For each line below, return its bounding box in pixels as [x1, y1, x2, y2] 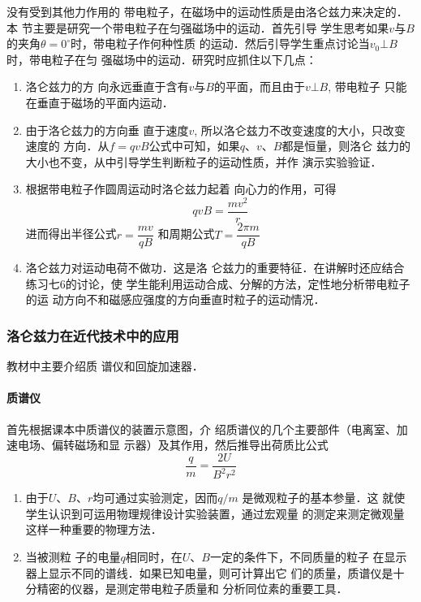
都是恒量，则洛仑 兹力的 [281, 137, 411, 154]
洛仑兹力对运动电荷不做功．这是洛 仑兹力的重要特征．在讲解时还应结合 [25, 259, 405, 276]
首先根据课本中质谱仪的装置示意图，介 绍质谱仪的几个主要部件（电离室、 [6, 420, 397, 437]
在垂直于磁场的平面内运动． [25, 93, 174, 110]
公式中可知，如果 [148, 137, 240, 154]
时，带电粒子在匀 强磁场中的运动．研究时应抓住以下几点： [6, 50, 317, 67]
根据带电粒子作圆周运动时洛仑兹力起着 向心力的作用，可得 [25, 180, 337, 197]
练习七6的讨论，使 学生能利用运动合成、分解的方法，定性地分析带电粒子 [25, 275, 410, 292]
